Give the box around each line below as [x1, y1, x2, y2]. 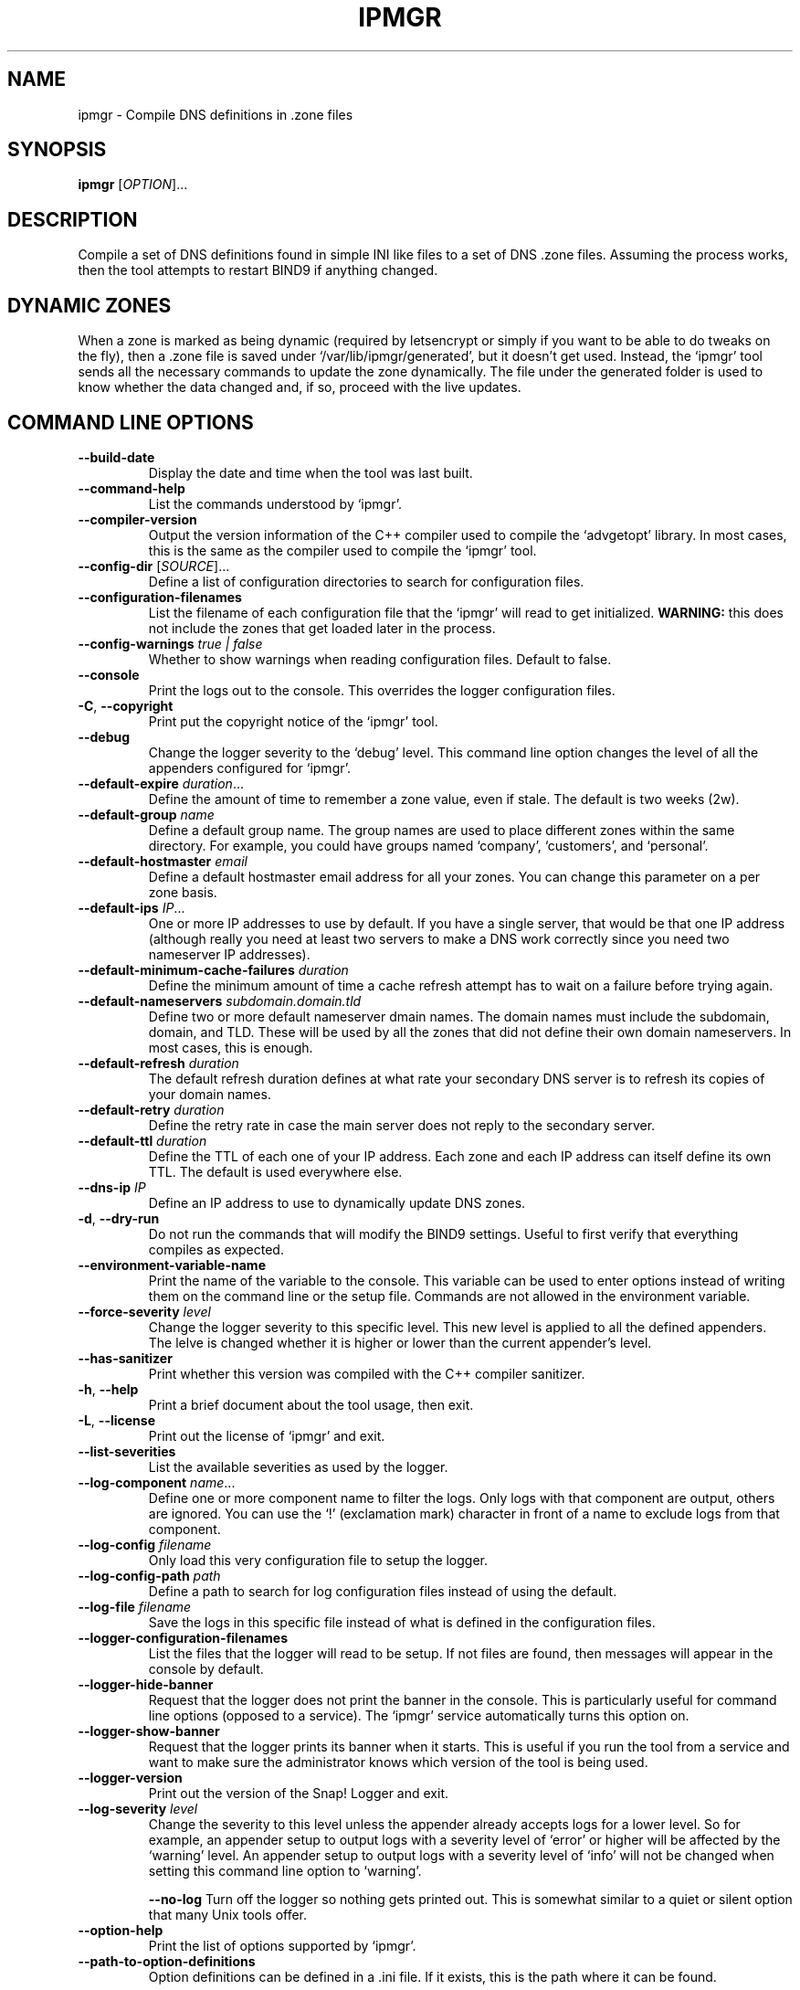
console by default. [148, 1660, 264, 1677]
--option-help [78, 1921, 163, 1938]
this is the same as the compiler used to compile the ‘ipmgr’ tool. [148, 542, 537, 558]
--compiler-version [78, 511, 197, 527]
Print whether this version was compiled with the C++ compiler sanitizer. [148, 1365, 585, 1381]
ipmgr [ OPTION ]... [78, 176, 188, 193]
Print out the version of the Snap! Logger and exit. [148, 1784, 448, 1801]
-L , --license [78, 1412, 156, 1428]
